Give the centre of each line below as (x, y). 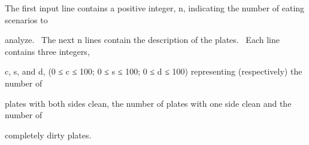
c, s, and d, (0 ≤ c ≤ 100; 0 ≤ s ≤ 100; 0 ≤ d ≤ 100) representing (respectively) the (154, 71)
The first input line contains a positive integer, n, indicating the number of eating (155, 8)
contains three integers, (47, 51)
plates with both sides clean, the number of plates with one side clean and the (148, 103)
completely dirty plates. (48, 135)
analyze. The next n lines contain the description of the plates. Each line (142, 40)
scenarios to (26, 19)
